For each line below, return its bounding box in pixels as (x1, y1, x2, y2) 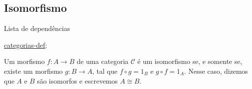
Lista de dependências (4, 23, 70, 33)
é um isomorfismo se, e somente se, (137, 56, 242, 66)
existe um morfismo (4, 65, 63, 76)
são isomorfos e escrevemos (37, 75, 118, 86)
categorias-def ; (4, 39, 47, 50)
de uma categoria (77, 56, 129, 66)
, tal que (92, 65, 117, 76)
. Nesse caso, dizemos (184, 65, 248, 76)
